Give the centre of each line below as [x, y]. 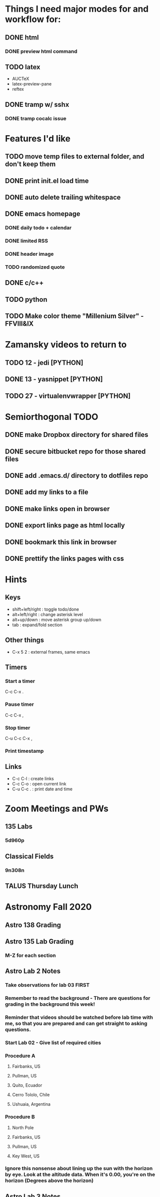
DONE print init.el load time [47, 181]
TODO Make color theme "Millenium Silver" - [74, 316]
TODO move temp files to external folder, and [75, 156]
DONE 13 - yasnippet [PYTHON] [54, 379]
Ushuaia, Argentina [31, 1104]
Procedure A [20, 1055]
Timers [16, 667]
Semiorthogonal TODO [52, 417]
